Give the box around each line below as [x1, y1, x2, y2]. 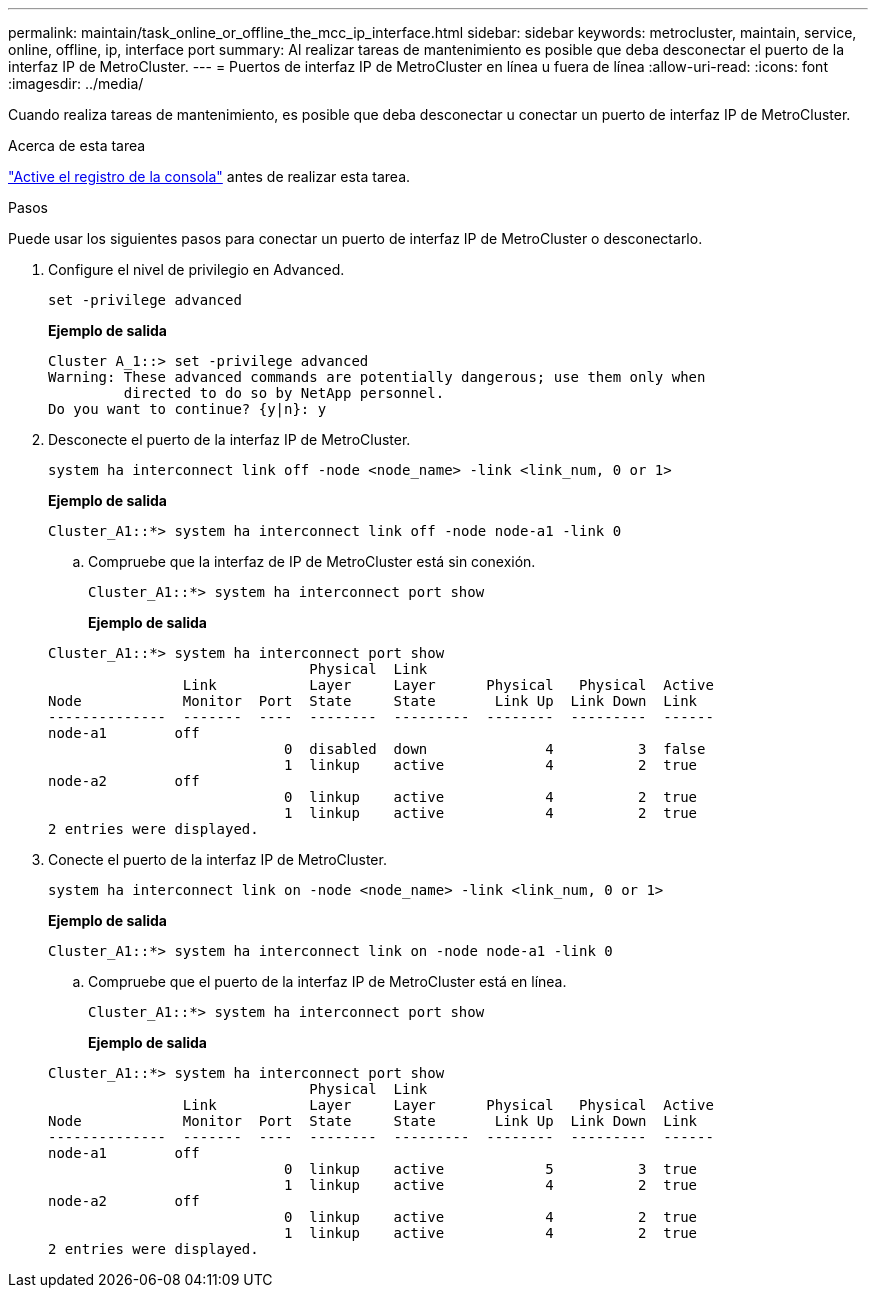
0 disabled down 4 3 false [284, 741, 706, 757]
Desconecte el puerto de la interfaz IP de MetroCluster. [48, 431, 411, 448]
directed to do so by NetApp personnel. [123, 385, 445, 401]
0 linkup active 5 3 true [284, 1161, 698, 1177]
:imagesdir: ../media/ [8, 75, 144, 92]
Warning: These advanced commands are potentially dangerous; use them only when [48, 369, 706, 385]
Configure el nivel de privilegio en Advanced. [48, 261, 345, 278]
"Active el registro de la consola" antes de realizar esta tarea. [8, 168, 411, 185]
